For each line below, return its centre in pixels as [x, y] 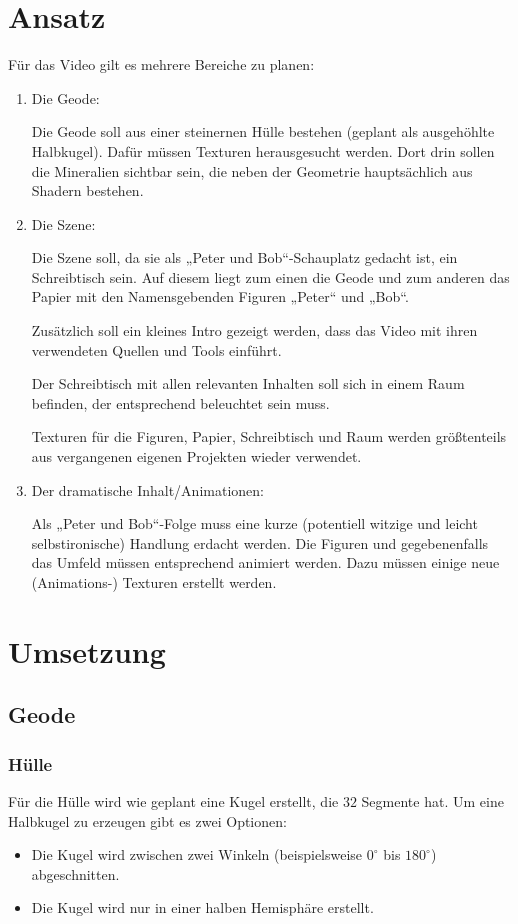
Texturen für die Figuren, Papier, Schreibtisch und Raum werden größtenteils [269, 436]
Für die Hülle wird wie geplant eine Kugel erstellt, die [173, 800]
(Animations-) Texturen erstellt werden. [154, 582]
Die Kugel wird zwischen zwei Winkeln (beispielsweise [197, 854]
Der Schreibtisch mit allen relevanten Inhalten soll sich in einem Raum [248, 383]
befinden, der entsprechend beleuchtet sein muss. [180, 402]
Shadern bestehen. [87, 190]
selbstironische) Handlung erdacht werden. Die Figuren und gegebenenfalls [260, 542]
